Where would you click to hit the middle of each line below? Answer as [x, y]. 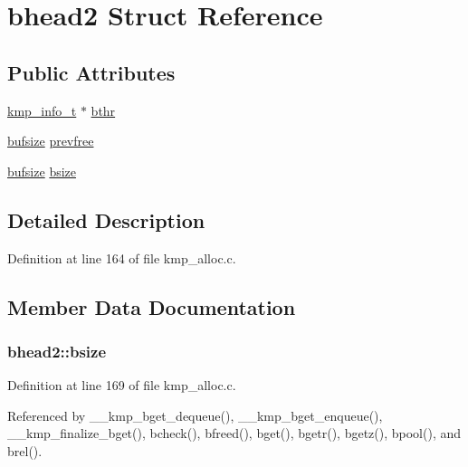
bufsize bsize [42, 171]
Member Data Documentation [152, 306]
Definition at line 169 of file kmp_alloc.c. [122, 385]
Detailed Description [106, 219]
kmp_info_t [42, 110]
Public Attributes [91, 72]
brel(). [25, 450]
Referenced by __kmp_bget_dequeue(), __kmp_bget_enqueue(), [195, 415]
